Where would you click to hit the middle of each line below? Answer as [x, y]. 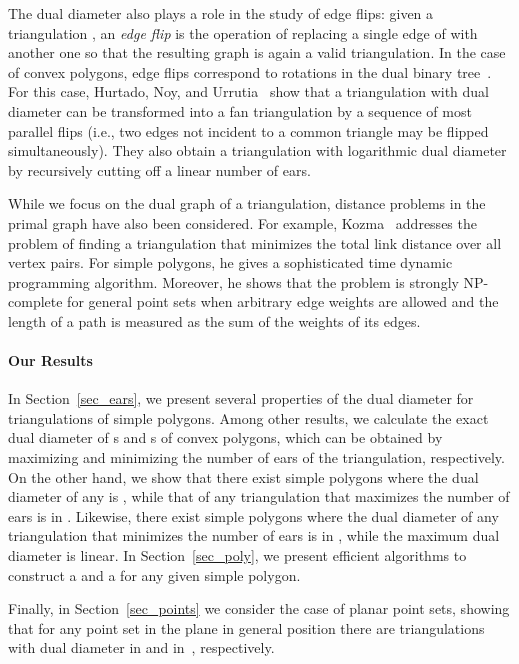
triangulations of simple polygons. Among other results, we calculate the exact [248, 417]
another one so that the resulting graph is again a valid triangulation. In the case [257, 52]
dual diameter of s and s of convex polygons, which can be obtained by [225, 437]
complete [35, 301]
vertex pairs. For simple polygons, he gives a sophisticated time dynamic [230, 262]
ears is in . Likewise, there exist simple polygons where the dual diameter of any [253, 515]
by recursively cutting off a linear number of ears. [159, 169]
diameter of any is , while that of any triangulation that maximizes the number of [259, 496]
